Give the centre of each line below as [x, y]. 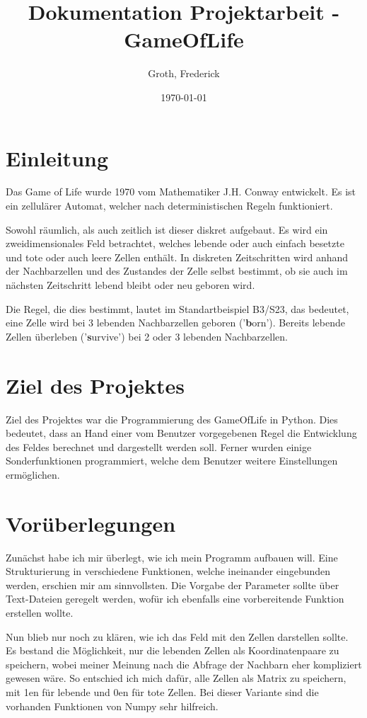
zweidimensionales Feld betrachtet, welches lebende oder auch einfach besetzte [175, 243]
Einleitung [57, 158]
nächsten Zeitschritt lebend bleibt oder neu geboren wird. [130, 285]
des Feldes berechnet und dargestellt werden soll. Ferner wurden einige [159, 446]
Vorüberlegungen [91, 523]
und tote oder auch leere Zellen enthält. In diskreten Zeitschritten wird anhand [177, 257]
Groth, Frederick [184, 73]
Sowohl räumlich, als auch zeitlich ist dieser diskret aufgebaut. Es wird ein [167, 229]
